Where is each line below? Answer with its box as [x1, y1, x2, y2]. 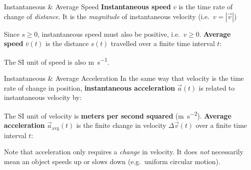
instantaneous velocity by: [4, 92, 82, 102]
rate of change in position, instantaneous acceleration [4, 82, 175, 93]
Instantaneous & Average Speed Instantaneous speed [4, 1, 171, 11]
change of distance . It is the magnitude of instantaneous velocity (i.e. [4, 11, 210, 21]
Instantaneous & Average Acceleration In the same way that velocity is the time [4, 73, 244, 83]
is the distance [46, 38, 89, 49]
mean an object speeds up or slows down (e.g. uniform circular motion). [4, 156, 221, 166]
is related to [199, 82, 235, 93]
